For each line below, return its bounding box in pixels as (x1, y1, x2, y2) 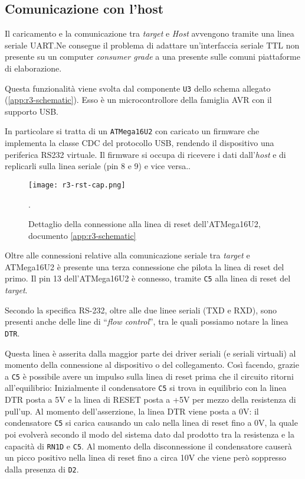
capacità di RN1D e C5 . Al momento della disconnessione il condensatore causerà (5, 439, 292, 452)
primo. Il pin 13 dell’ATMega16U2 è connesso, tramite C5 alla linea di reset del (5, 272, 291, 284)
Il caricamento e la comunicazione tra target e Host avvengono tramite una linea (5, 27, 294, 40)
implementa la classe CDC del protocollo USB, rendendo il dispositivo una (5, 137, 274, 149)
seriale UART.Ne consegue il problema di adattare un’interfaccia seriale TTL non (5, 38, 300, 51)
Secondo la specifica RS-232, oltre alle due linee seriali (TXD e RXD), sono (5, 303, 277, 316)
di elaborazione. (5, 62, 62, 74)
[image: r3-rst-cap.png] (28, 180, 126, 189)
